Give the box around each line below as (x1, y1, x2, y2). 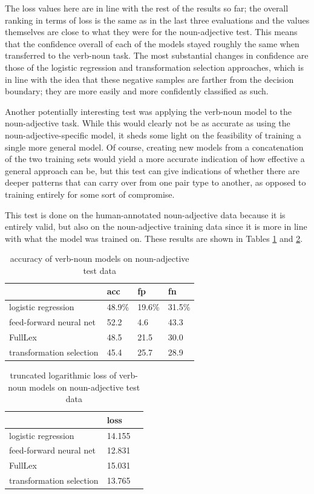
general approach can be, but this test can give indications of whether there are (5, 164, 299, 177)
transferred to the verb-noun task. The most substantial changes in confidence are (5, 49, 309, 62)
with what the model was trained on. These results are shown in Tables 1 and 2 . (5, 232, 303, 244)
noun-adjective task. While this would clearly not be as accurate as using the (5, 117, 290, 129)
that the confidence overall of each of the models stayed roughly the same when (5, 37, 299, 50)
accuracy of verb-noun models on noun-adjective (10, 252, 189, 265)
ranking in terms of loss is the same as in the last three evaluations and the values (5, 13, 310, 26)
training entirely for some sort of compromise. (5, 187, 175, 200)
